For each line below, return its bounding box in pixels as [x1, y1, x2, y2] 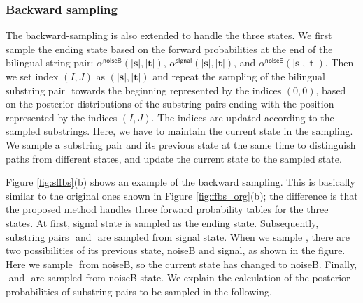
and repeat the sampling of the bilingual [152, 69, 325, 83]
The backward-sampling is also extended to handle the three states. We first [6, 28, 332, 43]
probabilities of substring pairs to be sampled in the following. [6, 283, 272, 298]
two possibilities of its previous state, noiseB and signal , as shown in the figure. [6, 243, 346, 258]
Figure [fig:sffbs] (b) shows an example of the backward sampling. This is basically [6, 175, 355, 189]
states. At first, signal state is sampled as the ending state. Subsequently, [6, 215, 319, 230]
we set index [6, 69, 59, 83]
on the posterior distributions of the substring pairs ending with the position [6, 96, 334, 111]
